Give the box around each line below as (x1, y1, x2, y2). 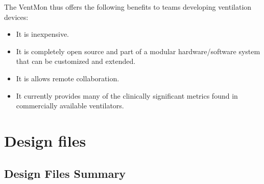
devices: (4, 11, 29, 22)
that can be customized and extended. (16, 56, 136, 66)
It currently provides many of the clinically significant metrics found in (16, 90, 238, 101)
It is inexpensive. (16, 29, 69, 39)
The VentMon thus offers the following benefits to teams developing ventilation (4, 2, 252, 12)
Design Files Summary (4, 165, 126, 181)
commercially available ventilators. (16, 100, 124, 111)
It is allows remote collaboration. (16, 73, 119, 83)
